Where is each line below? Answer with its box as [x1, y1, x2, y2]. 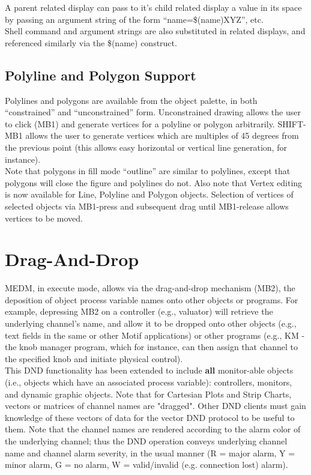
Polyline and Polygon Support [5, 65, 196, 84]
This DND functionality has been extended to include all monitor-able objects [5, 364, 294, 377]
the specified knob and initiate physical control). [5, 352, 183, 365]
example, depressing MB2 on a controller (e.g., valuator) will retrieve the [5, 305, 273, 318]
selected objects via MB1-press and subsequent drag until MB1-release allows [5, 199, 289, 212]
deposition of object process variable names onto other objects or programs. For [5, 293, 298, 306]
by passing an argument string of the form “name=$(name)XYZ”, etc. [5, 13, 264, 25]
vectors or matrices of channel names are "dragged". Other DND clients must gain [5, 399, 306, 412]
